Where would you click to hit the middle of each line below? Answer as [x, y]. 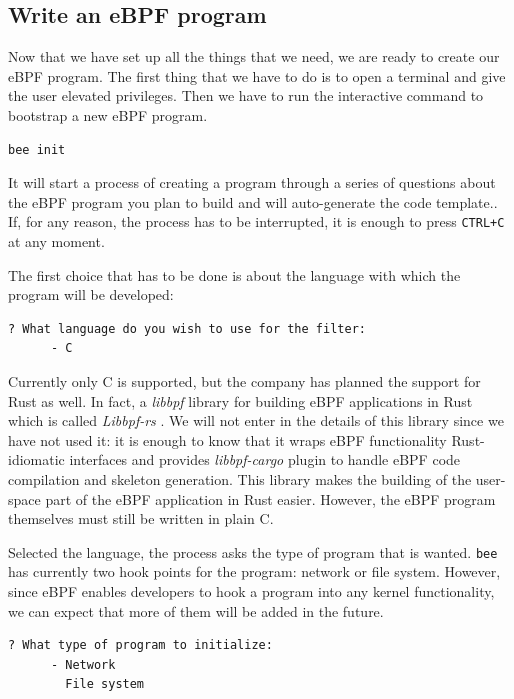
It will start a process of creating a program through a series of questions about [252, 182]
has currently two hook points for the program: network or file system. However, [254, 571]
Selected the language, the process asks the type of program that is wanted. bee [253, 551]
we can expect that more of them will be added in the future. [196, 610]
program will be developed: [91, 294]
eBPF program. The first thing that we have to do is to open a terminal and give [257, 75]
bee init [37, 149]
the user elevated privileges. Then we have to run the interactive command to [246, 95]
